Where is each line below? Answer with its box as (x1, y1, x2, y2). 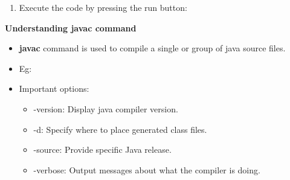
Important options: (19, 82, 89, 95)
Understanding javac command (5, 21, 137, 34)
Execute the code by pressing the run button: (19, 1, 187, 13)
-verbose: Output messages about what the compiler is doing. (33, 163, 260, 176)
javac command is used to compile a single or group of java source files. (19, 42, 286, 54)
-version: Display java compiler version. (33, 102, 178, 115)
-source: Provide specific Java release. (33, 143, 172, 156)
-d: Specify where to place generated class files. (33, 123, 207, 135)
